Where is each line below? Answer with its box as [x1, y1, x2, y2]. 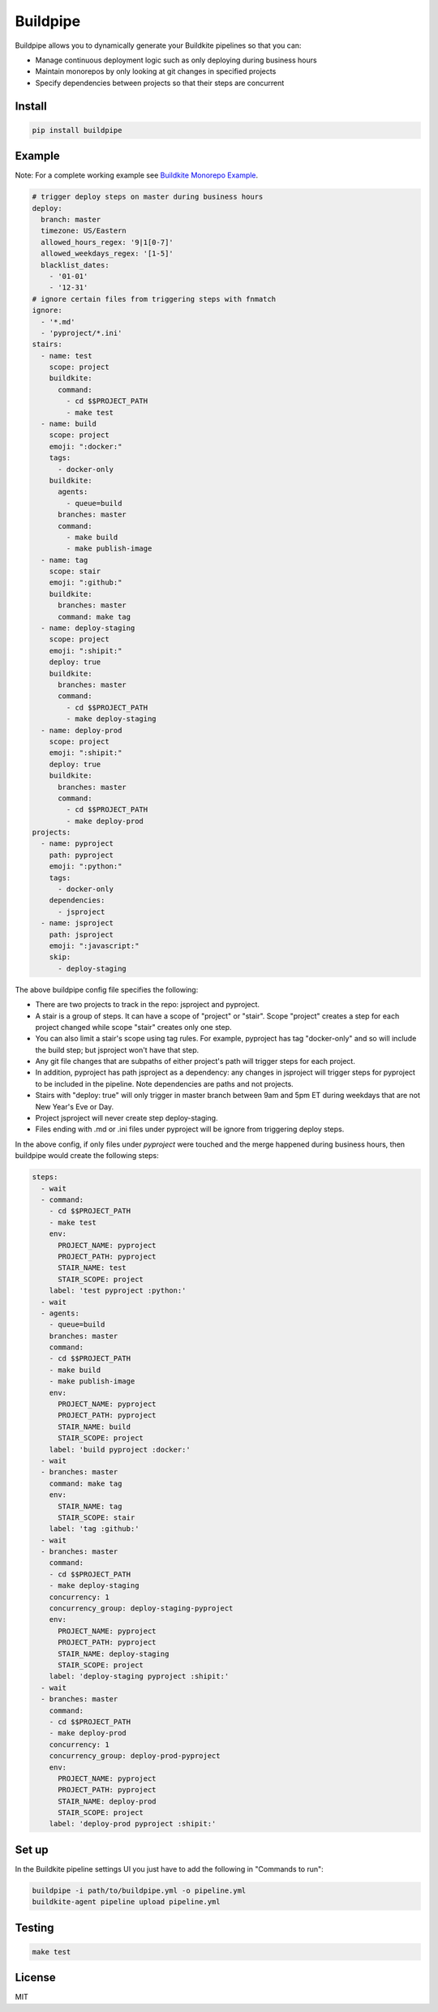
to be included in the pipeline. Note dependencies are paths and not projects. [35, 1079, 294, 1088]
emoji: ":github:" [49, 578, 122, 587]
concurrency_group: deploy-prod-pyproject [49, 1752, 221, 1761]
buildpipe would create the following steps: [15, 1151, 160, 1160]
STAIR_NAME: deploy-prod [58, 1796, 157, 1806]
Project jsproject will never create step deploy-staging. [35, 1113, 218, 1123]
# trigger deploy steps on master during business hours [32, 192, 264, 202]
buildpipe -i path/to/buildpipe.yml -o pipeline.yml [32, 1885, 247, 1895]
